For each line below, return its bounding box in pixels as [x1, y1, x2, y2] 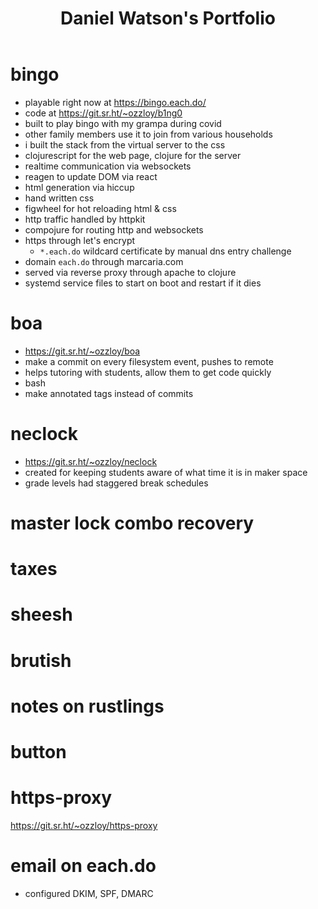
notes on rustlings [10, 695, 165, 717]
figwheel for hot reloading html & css [24, 202, 177, 214]
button [10, 740, 67, 763]
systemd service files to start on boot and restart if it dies [24, 277, 262, 289]
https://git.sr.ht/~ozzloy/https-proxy [10, 819, 158, 831]
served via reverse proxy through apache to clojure [24, 266, 237, 278]
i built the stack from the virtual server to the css [24, 138, 226, 151]
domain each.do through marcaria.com [24, 255, 184, 267]
